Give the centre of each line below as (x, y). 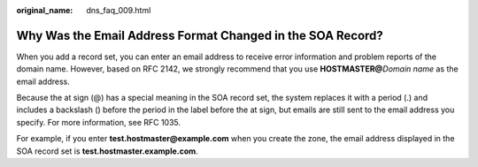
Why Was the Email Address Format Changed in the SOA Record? (200, 35)
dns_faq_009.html (119, 10)
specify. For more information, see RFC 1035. (99, 122)
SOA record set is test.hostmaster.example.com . (107, 151)
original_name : (45, 10)
